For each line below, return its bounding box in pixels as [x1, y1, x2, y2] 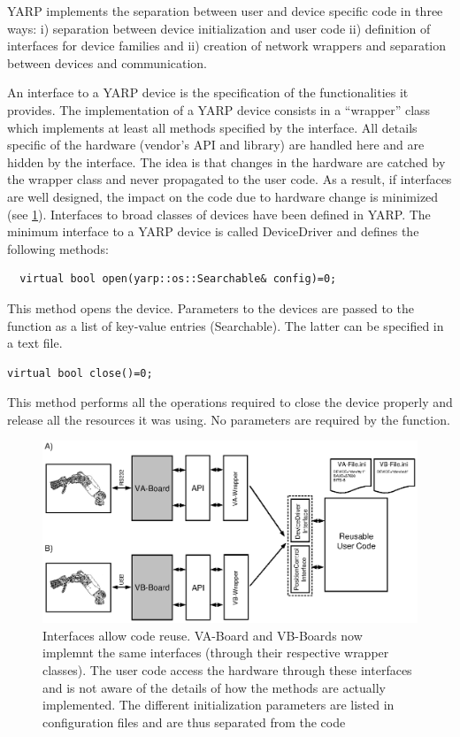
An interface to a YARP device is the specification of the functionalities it [7, 83, 409, 102]
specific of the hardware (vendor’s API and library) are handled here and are [7, 135, 425, 154]
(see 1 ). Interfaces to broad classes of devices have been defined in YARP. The [7, 204, 431, 223]
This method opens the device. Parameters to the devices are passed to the [7, 298, 414, 317]
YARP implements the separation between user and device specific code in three [7, 2, 443, 19]
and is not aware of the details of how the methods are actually [42, 678, 387, 696]
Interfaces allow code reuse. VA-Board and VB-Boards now [42, 626, 363, 644]
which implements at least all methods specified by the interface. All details [7, 118, 418, 136]
